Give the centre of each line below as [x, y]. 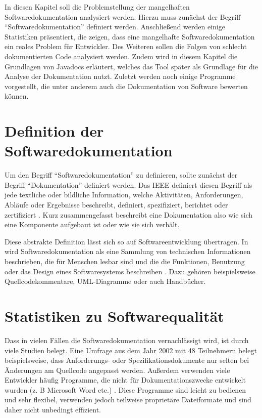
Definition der [54, 131]
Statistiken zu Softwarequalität [114, 316]
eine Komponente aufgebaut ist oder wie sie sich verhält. [92, 224]
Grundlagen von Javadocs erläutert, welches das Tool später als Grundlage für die [131, 66]
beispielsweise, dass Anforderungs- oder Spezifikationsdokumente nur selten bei [127, 360]
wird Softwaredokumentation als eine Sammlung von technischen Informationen [128, 251]
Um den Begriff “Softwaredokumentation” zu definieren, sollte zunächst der [121, 175]
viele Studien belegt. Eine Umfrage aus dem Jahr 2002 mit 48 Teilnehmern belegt [131, 350]
